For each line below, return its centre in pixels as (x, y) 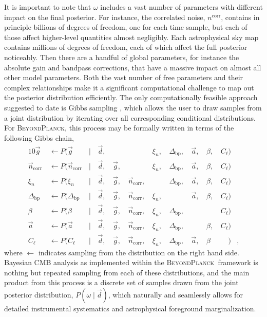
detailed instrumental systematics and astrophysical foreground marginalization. (130, 309)
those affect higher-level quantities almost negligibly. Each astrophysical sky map (131, 37)
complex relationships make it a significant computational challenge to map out (129, 87)
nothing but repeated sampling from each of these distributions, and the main (127, 272)
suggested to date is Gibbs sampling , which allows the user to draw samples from (133, 107)
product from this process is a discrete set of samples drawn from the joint (121, 282)
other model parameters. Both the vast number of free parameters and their (124, 77)
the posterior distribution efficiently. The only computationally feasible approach (131, 97)
